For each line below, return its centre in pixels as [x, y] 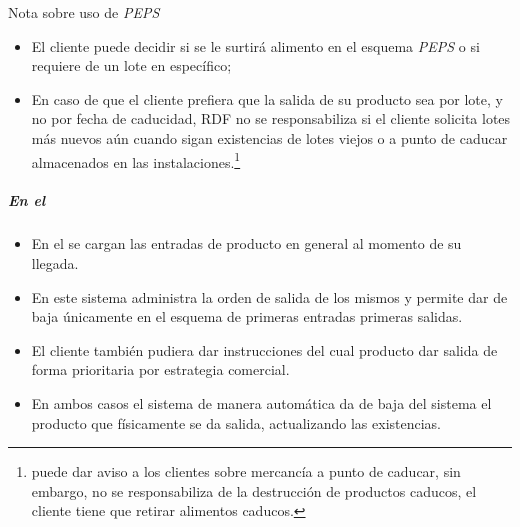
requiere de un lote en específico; [131, 65]
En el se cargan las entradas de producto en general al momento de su [246, 243]
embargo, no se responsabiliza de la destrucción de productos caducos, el [254, 490]
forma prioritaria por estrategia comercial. [160, 369]
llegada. [55, 262]
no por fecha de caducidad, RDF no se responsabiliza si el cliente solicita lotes [271, 118]
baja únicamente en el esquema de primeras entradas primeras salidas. [247, 316]
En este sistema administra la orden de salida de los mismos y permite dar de [269, 296]
